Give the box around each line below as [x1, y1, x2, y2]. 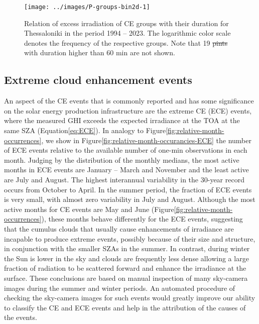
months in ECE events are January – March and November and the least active [4, 164, 249, 175]
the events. [4, 312, 37, 322]
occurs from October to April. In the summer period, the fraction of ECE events [4, 184, 252, 194]
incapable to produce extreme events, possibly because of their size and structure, [4, 233, 255, 244]
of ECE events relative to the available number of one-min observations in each [4, 145, 247, 155]
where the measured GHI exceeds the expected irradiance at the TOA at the [4, 115, 240, 126]
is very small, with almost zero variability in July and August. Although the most [4, 194, 255, 204]
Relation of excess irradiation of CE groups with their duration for [24, 18, 229, 28]
